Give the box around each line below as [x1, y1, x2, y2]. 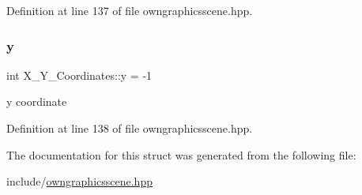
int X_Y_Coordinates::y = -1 [6, 66, 153, 83]
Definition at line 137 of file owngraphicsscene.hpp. [6, 2, 253, 18]
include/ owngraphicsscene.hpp [6, 173, 153, 189]
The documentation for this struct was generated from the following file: [6, 146, 356, 163]
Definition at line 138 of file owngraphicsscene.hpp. [6, 120, 253, 136]
